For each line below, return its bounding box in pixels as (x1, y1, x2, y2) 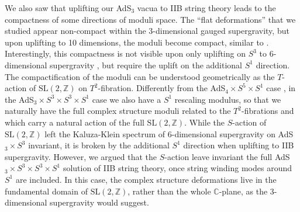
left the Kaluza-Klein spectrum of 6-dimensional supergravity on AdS (44, 127, 294, 140)
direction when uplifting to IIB (183, 139, 294, 151)
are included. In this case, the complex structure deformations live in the (15, 173, 277, 185)
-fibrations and (241, 105, 294, 117)
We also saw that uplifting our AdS (5, 2, 132, 13)
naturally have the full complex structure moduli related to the (5, 105, 231, 117)
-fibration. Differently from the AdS (98, 82, 226, 94)
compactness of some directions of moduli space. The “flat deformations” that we (5, 13, 296, 25)
